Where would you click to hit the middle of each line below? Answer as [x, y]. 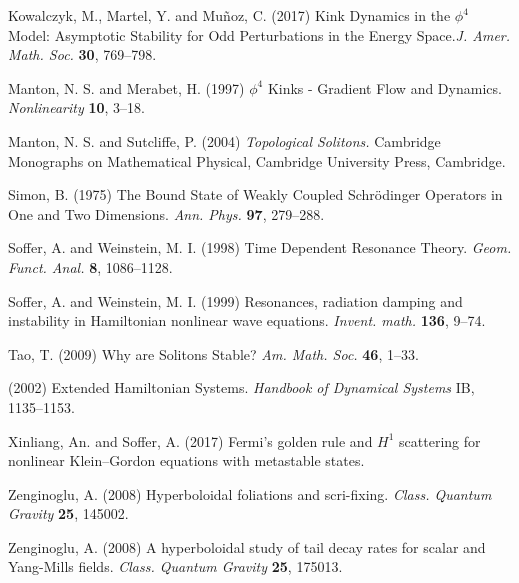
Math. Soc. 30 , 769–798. [82, 54]
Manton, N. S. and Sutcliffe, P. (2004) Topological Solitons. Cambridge [224, 140]
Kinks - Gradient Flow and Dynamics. [384, 87]
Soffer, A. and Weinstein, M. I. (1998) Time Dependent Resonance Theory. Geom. [260, 247]
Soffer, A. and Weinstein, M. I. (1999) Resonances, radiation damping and [235, 300]
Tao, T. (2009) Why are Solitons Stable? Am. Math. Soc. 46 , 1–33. [213, 353]
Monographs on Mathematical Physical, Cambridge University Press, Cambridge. [257, 160]
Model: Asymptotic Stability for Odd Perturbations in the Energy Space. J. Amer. [259, 34]
